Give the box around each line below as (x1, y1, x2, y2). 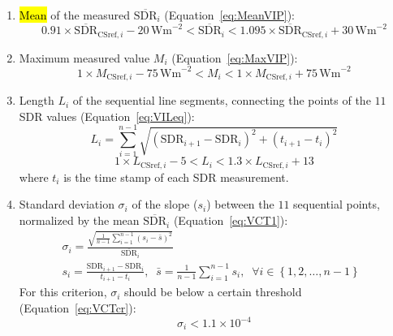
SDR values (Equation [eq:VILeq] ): (19, 107, 195, 124)
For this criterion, (19, 283, 107, 300)
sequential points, (293, 196, 380, 213)
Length (19, 92, 54, 109)
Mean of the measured (19, 6, 131, 23)
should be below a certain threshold (124, 283, 302, 300)
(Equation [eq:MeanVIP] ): (164, 6, 296, 23)
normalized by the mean (19, 212, 140, 229)
